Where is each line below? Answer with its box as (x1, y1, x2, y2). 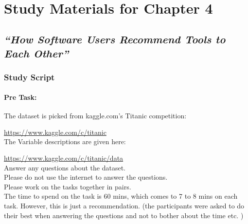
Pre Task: (4, 92, 37, 102)
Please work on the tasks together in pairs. (4, 181, 131, 191)
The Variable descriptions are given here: (4, 136, 126, 147)
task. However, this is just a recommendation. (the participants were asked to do (4, 200, 245, 210)
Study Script (4, 71, 55, 83)
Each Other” (4, 46, 69, 61)
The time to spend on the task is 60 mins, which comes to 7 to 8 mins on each (4, 191, 238, 201)
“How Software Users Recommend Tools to (4, 31, 226, 46)
